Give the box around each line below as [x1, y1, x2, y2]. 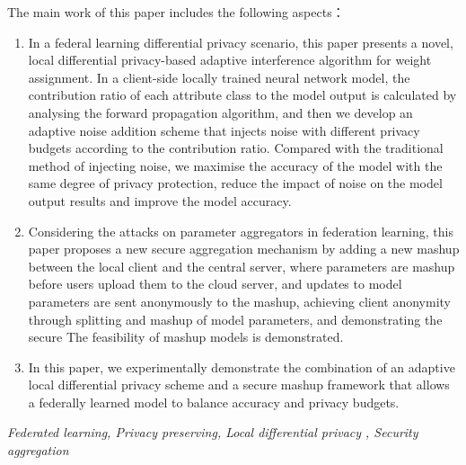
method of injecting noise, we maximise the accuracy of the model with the [28, 156, 443, 174]
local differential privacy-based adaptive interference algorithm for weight [28, 50, 432, 69]
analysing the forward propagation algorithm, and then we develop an [28, 103, 413, 121]
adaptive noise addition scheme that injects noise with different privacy [28, 121, 420, 139]
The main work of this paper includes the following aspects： [7, 3, 345, 21]
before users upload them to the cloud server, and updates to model [28, 274, 402, 293]
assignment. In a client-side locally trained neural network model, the [28, 67, 410, 86]
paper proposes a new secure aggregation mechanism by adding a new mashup [28, 239, 460, 258]
